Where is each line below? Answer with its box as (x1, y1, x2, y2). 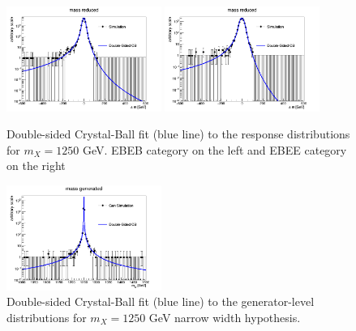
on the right (6, 157, 66, 174)
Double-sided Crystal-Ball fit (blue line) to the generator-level (6, 293, 315, 310)
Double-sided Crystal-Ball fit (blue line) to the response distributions (6, 125, 350, 142)
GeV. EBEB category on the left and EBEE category (82, 141, 347, 158)
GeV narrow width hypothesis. (148, 308, 301, 325)
